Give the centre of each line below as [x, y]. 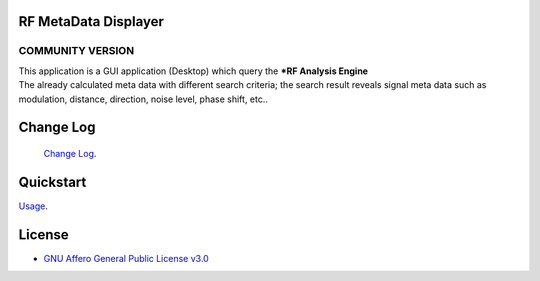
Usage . [33, 206]
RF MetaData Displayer [91, 21]
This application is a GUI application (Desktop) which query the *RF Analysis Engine [193, 71]
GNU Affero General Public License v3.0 [126, 258]
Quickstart [52, 181]
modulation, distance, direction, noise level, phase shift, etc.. [143, 99]
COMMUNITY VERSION [76, 51]
